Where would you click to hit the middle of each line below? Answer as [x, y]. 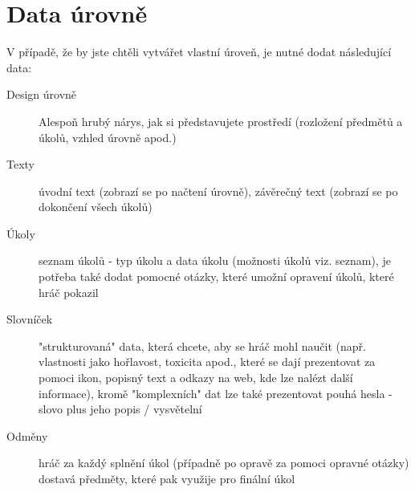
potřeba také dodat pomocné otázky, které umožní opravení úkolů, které [216, 276]
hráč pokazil [69, 292]
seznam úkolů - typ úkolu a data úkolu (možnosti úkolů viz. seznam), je [215, 260]
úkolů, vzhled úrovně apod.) [108, 137]
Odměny [27, 435]
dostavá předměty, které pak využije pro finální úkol [167, 478]
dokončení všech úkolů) [96, 207]
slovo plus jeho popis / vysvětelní [120, 409]
